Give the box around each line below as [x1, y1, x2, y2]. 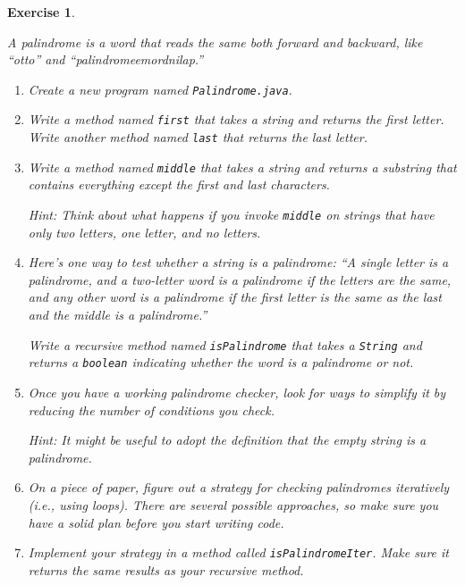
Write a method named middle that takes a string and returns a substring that [28, 157, 457, 176]
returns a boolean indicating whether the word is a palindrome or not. [28, 353, 414, 372]
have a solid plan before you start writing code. [28, 513, 284, 531]
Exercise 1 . [7, 3, 75, 21]
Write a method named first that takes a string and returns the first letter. [28, 110, 444, 129]
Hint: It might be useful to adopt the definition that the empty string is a [28, 430, 427, 449]
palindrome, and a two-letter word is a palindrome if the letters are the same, [28, 270, 452, 288]
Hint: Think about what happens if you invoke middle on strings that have [28, 205, 435, 223]
